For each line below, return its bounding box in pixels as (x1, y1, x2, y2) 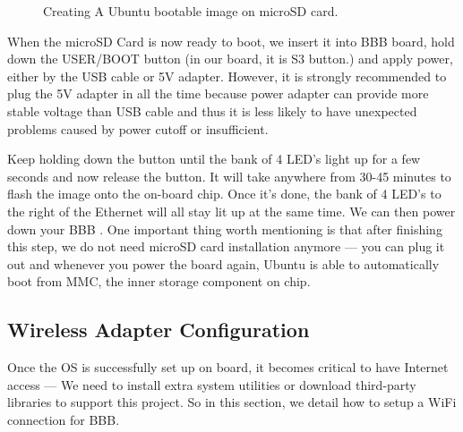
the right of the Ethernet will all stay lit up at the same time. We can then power (7, 201, 456, 220)
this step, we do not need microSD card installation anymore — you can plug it (7, 237, 445, 256)
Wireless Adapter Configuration (7, 316, 310, 343)
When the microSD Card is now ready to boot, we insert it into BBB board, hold (7, 31, 455, 50)
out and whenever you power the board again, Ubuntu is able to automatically (7, 254, 440, 273)
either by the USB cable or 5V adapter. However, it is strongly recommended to (7, 66, 447, 85)
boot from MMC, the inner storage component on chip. (7, 272, 311, 291)
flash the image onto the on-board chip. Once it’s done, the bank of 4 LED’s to (7, 184, 442, 203)
